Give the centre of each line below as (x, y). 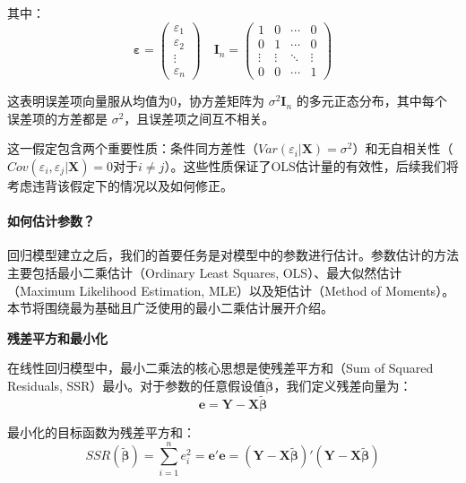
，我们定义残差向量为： (343, 386)
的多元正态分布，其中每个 (371, 101)
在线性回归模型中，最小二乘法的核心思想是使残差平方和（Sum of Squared (220, 368)
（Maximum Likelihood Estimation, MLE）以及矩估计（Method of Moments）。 (231, 290)
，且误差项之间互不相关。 (199, 118)
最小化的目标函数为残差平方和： (101, 431)
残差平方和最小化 (57, 337)
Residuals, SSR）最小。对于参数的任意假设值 (137, 386)
